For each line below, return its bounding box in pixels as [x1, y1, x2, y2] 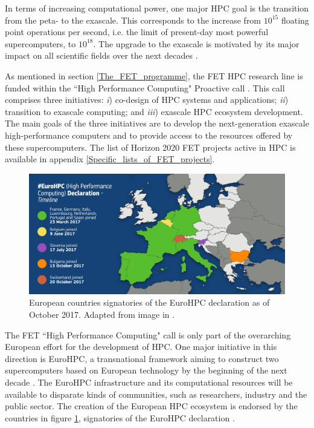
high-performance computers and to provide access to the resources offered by [5, 128, 293, 141]
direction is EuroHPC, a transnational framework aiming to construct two [5, 352, 279, 364]
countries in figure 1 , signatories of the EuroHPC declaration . [5, 411, 235, 424]
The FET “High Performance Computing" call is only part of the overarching [5, 328, 291, 341]
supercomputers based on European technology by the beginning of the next [5, 364, 287, 377]
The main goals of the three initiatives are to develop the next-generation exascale [5, 117, 309, 130]
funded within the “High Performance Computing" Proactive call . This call [5, 81, 285, 94]
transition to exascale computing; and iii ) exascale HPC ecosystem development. [5, 105, 303, 117]
